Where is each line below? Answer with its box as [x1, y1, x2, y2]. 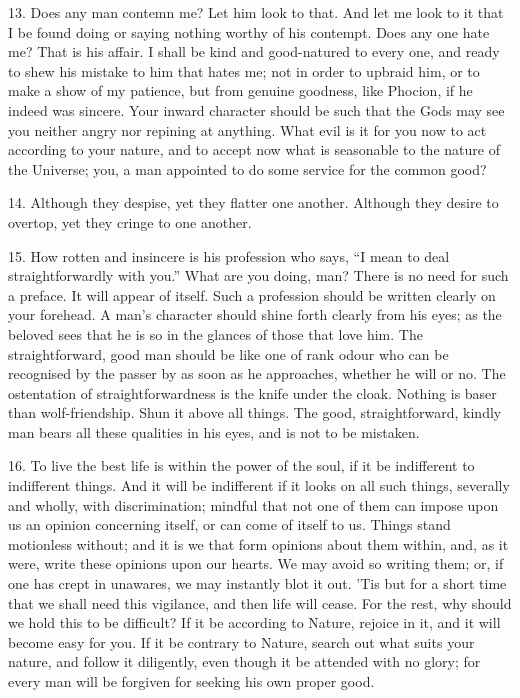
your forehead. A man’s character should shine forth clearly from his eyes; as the [8, 304, 502, 325]
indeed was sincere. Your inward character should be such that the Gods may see [8, 99, 505, 120]
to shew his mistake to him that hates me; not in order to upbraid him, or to [8, 60, 480, 81]
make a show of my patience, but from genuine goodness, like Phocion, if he [8, 80, 473, 101]
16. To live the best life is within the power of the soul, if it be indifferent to [8, 455, 475, 476]
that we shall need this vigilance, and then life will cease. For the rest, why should [8, 592, 512, 613]
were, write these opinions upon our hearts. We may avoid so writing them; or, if [8, 553, 504, 574]
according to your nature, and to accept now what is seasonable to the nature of [8, 139, 500, 160]
